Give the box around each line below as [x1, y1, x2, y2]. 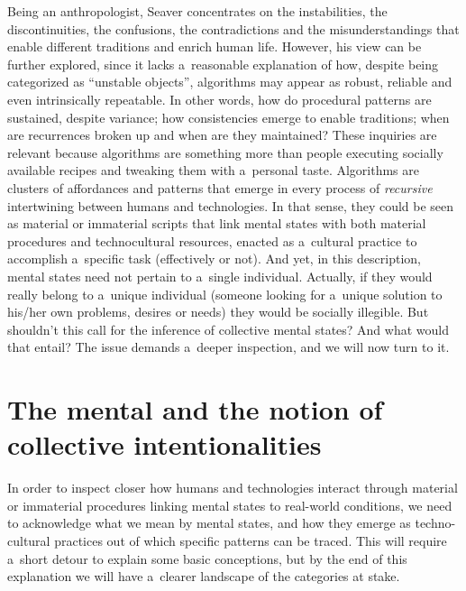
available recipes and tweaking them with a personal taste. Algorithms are [7, 161, 420, 180]
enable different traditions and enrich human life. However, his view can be [7, 37, 422, 56]
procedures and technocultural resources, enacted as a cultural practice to [7, 231, 417, 250]
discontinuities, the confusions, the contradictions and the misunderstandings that [7, 19, 460, 38]
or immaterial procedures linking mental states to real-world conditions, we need [7, 495, 452, 514]
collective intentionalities [7, 426, 322, 463]
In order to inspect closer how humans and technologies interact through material [7, 478, 458, 497]
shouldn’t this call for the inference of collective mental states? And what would [7, 319, 449, 338]
